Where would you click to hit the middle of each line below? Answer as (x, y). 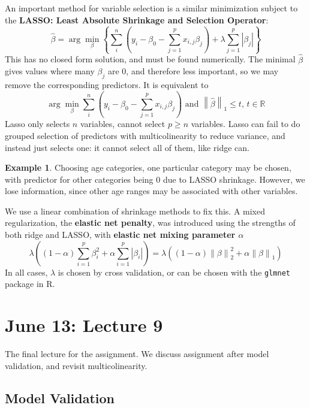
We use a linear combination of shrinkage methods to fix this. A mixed (135, 211)
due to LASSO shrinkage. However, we (234, 179)
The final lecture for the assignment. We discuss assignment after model (137, 354)
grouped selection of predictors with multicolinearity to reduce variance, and (145, 135)
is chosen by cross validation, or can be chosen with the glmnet (174, 272)
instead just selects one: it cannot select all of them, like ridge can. (127, 147)
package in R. (30, 284)
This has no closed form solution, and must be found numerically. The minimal (150, 59)
